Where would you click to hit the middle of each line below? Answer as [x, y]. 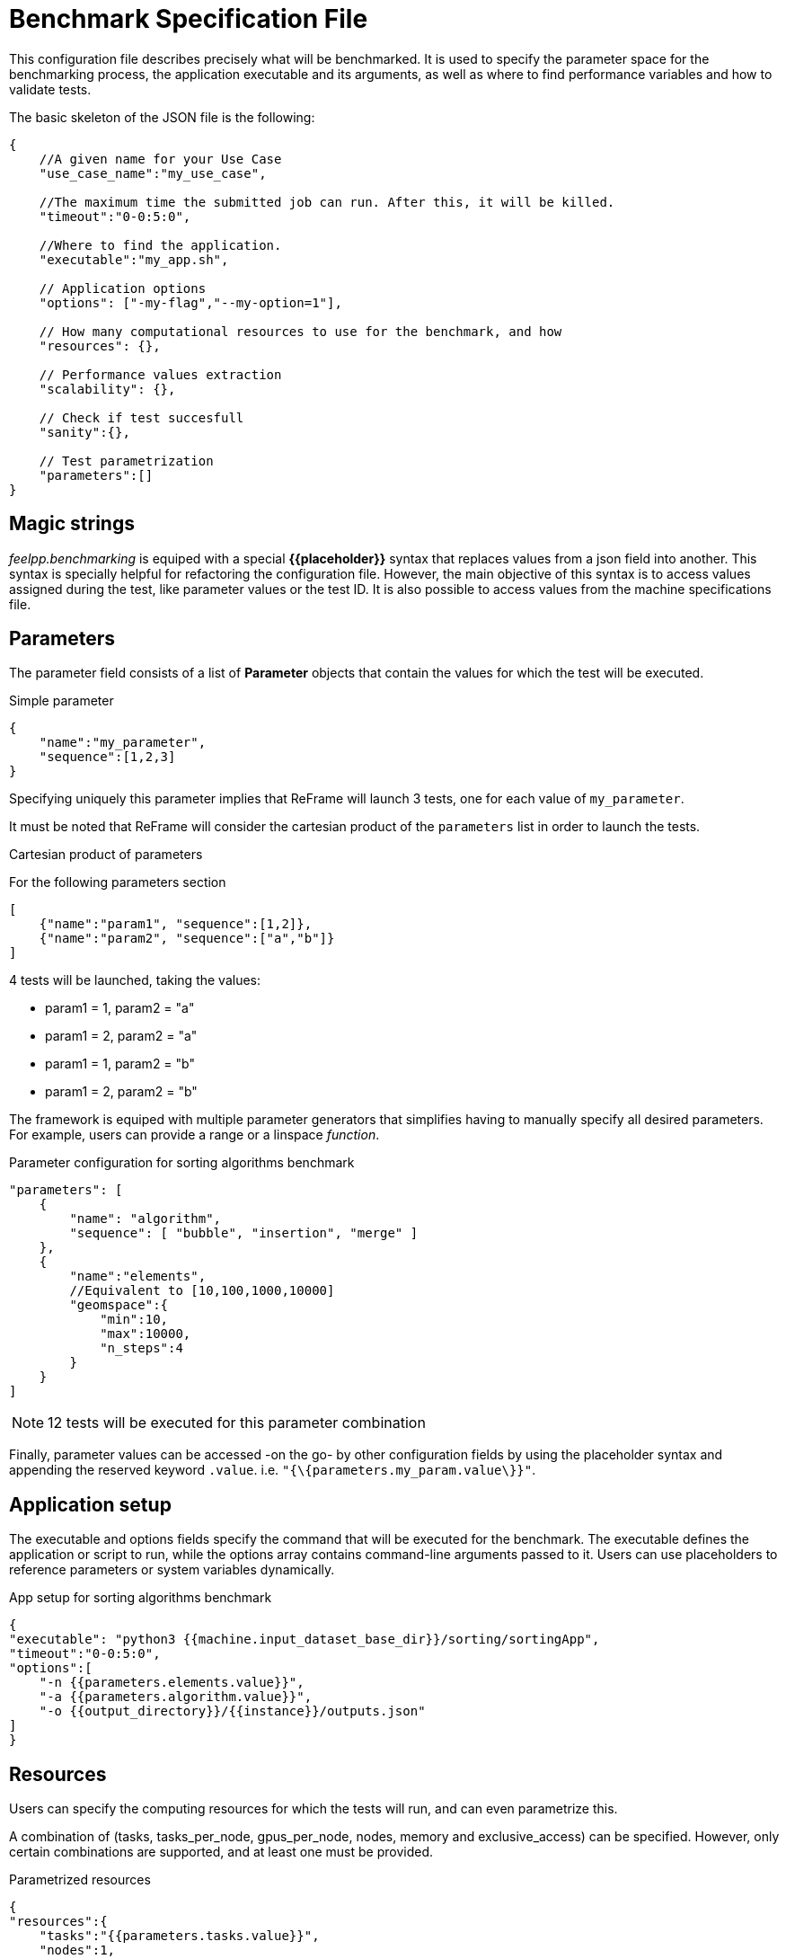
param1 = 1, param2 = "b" [120, 1064]
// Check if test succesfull [141, 417]
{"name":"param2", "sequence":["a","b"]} [187, 939]
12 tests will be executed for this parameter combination [237, 1423]
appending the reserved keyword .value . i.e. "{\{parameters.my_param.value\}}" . [273, 1470]
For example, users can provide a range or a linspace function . [194, 1135]
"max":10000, [146, 1334]
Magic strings [72, 524]
